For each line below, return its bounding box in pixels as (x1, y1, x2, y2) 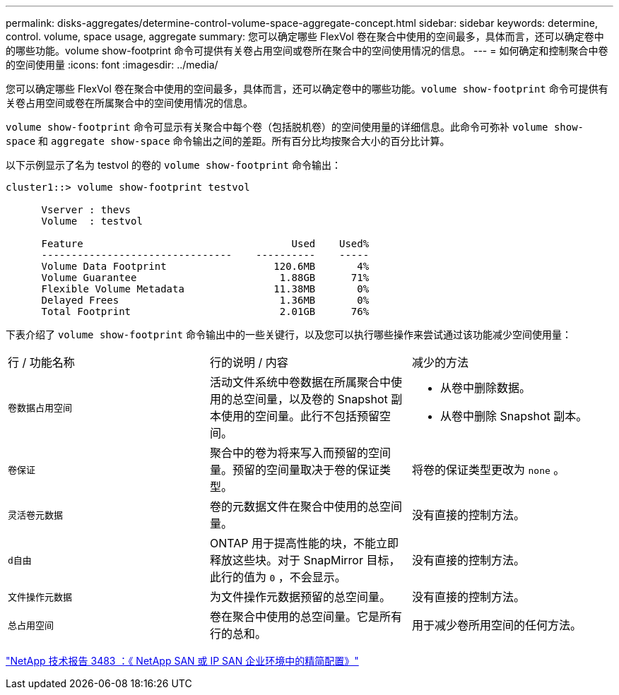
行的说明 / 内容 (209, 355, 288, 369)
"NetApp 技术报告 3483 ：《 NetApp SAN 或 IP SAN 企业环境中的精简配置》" (6, 655, 359, 667)
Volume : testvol (41, 215, 143, 227)
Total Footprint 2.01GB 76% (41, 306, 370, 317)
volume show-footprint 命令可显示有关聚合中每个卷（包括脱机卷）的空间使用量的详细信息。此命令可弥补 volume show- (6, 121, 584, 133)
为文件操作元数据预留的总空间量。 (209, 590, 391, 604)
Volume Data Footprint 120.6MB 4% (41, 261, 370, 272)
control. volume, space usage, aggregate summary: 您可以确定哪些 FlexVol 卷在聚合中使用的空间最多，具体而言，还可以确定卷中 (6, 30, 604, 42)
